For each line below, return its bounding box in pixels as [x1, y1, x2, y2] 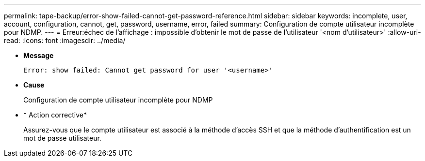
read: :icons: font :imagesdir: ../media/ [4, 36, 126, 44]
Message [23, 51, 54, 59]
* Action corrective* [23, 111, 87, 119]
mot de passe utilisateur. [23, 134, 101, 142]
